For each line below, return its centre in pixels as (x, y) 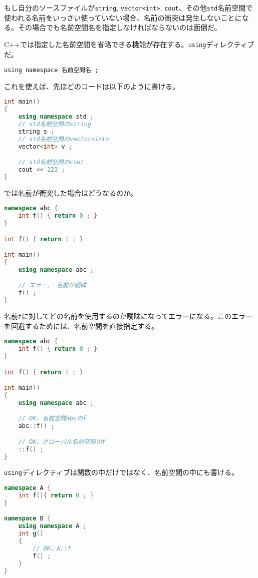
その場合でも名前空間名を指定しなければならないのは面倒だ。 (119, 27)
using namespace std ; (56, 117)
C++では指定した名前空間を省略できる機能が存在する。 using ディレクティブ (129, 44)
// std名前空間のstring (55, 124)
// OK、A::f (52, 548)
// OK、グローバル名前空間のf (62, 442)
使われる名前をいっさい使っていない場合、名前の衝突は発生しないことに (123, 17)
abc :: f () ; (36, 426)
